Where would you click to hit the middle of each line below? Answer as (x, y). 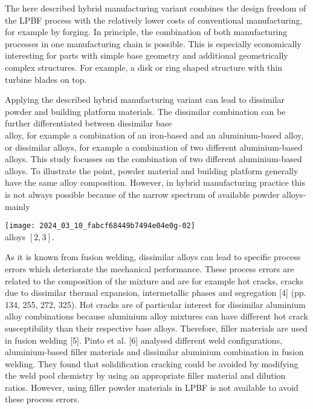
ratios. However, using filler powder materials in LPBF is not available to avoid (152, 387)
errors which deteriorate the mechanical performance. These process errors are (150, 268)
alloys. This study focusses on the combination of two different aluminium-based (153, 159)
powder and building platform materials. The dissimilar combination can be (145, 111)
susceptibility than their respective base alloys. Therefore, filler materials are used (156, 328)
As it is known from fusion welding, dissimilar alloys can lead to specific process (153, 257)
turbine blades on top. (46, 79)
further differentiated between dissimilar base (89, 123)
